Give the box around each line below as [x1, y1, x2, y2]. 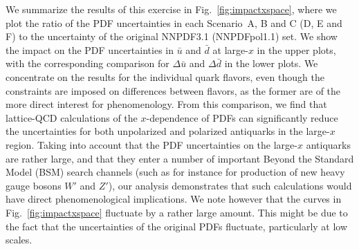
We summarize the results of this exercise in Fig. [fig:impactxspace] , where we [6, 2, 337, 16]
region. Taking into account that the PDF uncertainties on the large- [6, 137, 297, 151]
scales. [6, 232, 33, 247]
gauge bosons [6, 178, 62, 192]
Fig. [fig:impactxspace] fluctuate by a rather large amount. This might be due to [6, 205, 348, 219]
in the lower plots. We [224, 56, 318, 71]
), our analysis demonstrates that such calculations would [108, 178, 352, 192]
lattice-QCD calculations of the [6, 110, 138, 124]
